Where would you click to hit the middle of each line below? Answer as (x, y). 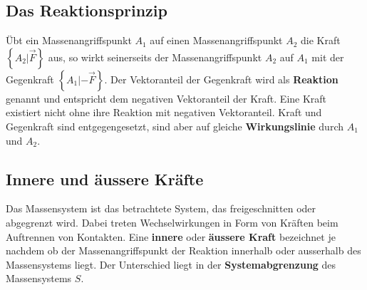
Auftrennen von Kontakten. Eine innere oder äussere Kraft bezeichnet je (171, 236)
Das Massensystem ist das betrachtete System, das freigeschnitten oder (161, 208)
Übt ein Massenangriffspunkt (69, 40)
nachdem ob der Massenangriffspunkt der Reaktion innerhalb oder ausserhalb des (183, 250)
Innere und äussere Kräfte (105, 178)
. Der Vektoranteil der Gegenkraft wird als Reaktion (221, 79)
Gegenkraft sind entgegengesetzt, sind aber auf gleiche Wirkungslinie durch (175, 126)
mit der (328, 57)
